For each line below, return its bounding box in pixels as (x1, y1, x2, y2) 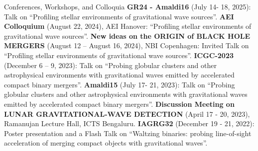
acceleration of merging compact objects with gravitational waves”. (4, 138, 208, 148)
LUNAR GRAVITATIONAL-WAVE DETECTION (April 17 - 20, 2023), (4, 108, 250, 119)
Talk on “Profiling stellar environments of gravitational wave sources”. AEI (4, 11, 234, 21)
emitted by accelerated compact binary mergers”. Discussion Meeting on (4, 98, 235, 109)
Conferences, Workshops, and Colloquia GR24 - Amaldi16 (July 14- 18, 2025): (4, 1, 251, 11)
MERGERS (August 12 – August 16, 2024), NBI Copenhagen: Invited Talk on (4, 40, 249, 51)
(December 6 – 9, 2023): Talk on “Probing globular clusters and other (4, 60, 217, 70)
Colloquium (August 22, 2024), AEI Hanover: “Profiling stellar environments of (4, 21, 252, 31)
